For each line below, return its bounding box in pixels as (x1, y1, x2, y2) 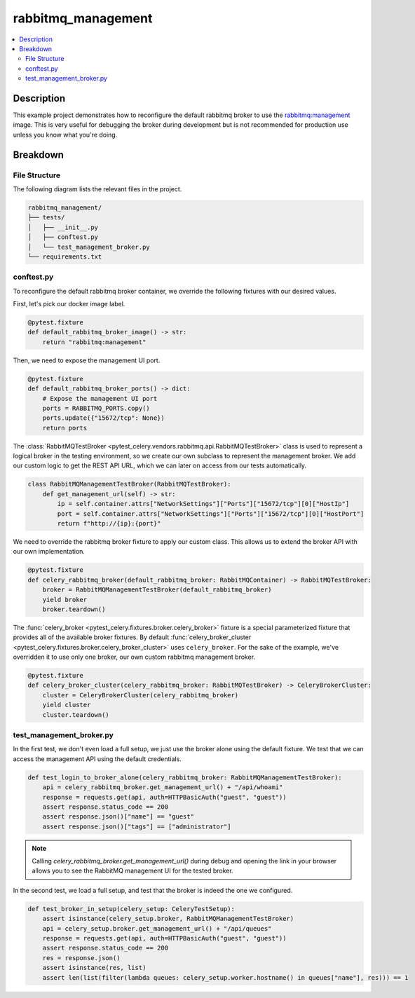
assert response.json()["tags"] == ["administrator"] (42, 822, 231, 830)
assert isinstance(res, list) (42, 964, 147, 972)
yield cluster (42, 701, 91, 709)
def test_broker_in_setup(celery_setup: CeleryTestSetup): (27, 905, 235, 912)
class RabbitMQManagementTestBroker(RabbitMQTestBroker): (27, 480, 231, 488)
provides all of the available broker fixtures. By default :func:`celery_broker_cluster (13, 633, 252, 641)
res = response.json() (42, 954, 121, 962)
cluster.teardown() (42, 711, 110, 718)
